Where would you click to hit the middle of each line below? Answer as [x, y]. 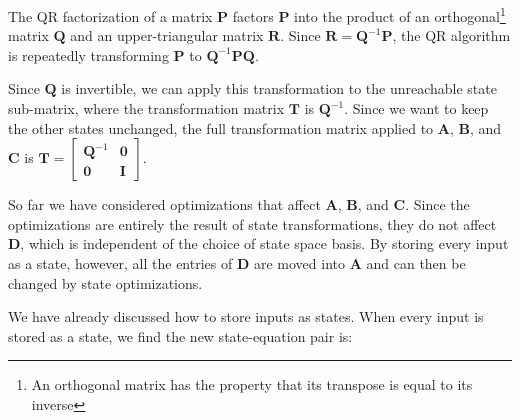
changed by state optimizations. [105, 282]
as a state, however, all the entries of [120, 263]
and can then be [416, 263]
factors [253, 15]
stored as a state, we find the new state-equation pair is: [180, 335]
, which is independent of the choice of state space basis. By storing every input [264, 243]
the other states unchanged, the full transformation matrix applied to [221, 127]
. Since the [437, 204]
